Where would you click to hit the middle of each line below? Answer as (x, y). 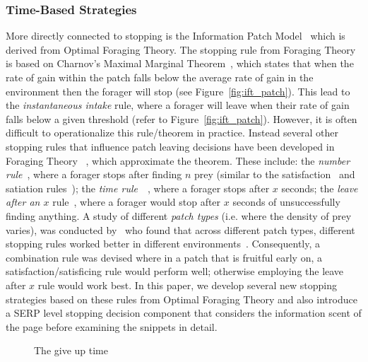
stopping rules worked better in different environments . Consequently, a (163, 244)
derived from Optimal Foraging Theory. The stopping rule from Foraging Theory (181, 49)
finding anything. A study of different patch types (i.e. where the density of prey (179, 215)
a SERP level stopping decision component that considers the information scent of (184, 313)
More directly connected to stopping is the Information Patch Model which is (176, 36)
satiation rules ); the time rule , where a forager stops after (138, 188)
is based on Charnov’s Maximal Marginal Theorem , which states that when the (180, 63)
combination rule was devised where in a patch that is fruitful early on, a (164, 257)
